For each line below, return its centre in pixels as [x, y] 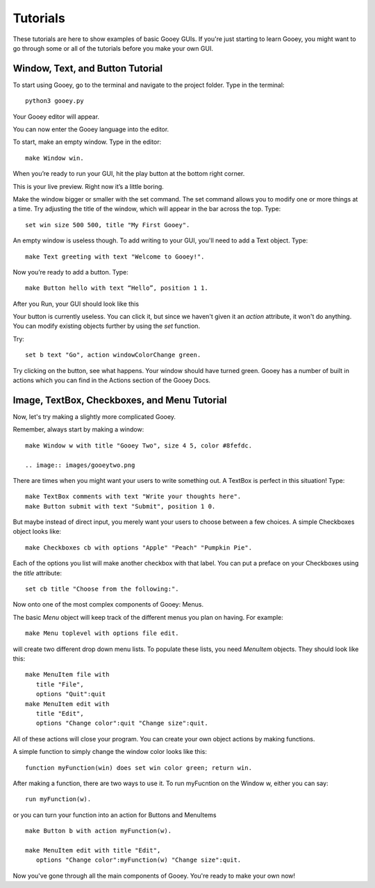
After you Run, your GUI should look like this [76, 304]
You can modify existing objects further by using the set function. [107, 326]
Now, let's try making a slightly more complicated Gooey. [94, 416]
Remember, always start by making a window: [78, 429]
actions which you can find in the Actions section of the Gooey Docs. [112, 380]
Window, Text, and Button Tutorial [88, 68]
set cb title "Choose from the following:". [102, 589]
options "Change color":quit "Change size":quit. [122, 723]
